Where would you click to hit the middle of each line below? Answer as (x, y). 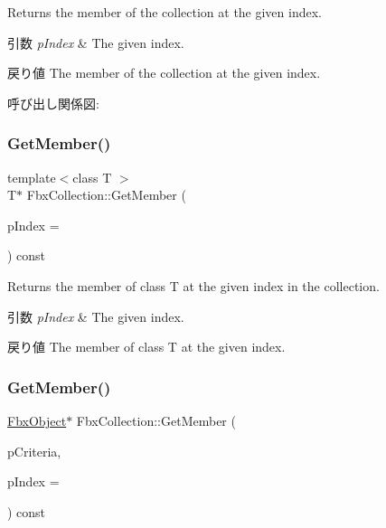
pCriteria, (34, 451)
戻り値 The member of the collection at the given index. (164, 73)
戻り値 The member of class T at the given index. (146, 347)
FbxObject (37, 420)
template (32, 177)
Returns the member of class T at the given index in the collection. (193, 285)
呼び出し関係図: (53, 103)
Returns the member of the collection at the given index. (165, 12)
